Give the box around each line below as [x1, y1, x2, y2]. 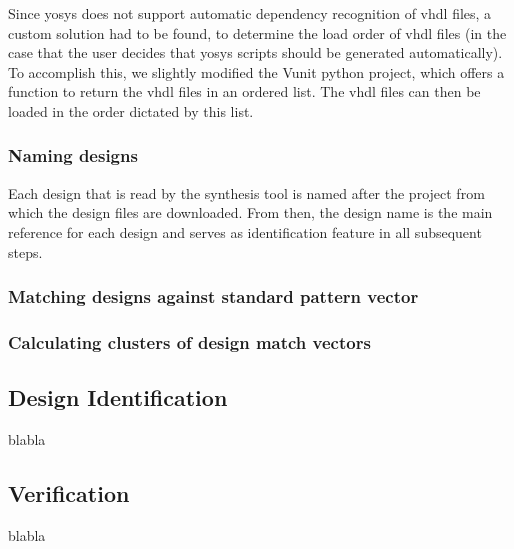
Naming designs [8, 143, 138, 168]
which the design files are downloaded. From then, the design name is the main [8, 202, 493, 223]
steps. [8, 241, 43, 262]
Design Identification [8, 382, 228, 413]
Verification [8, 478, 130, 509]
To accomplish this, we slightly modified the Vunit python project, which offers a [8, 61, 505, 82]
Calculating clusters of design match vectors [8, 329, 371, 354]
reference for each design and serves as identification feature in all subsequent [8, 221, 482, 242]
